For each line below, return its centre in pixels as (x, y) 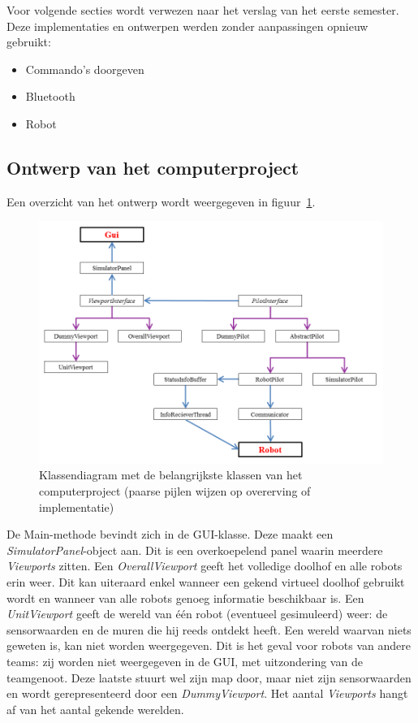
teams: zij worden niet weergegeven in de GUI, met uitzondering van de (185, 662)
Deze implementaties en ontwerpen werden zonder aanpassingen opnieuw (187, 26)
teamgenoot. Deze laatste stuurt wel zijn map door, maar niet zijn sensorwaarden (209, 677)
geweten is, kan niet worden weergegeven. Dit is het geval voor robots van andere (209, 645)
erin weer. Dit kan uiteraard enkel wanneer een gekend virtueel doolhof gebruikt (206, 582)
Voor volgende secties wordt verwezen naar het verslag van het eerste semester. (203, 10)
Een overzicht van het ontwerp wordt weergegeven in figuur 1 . (161, 201)
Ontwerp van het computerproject (153, 167)
